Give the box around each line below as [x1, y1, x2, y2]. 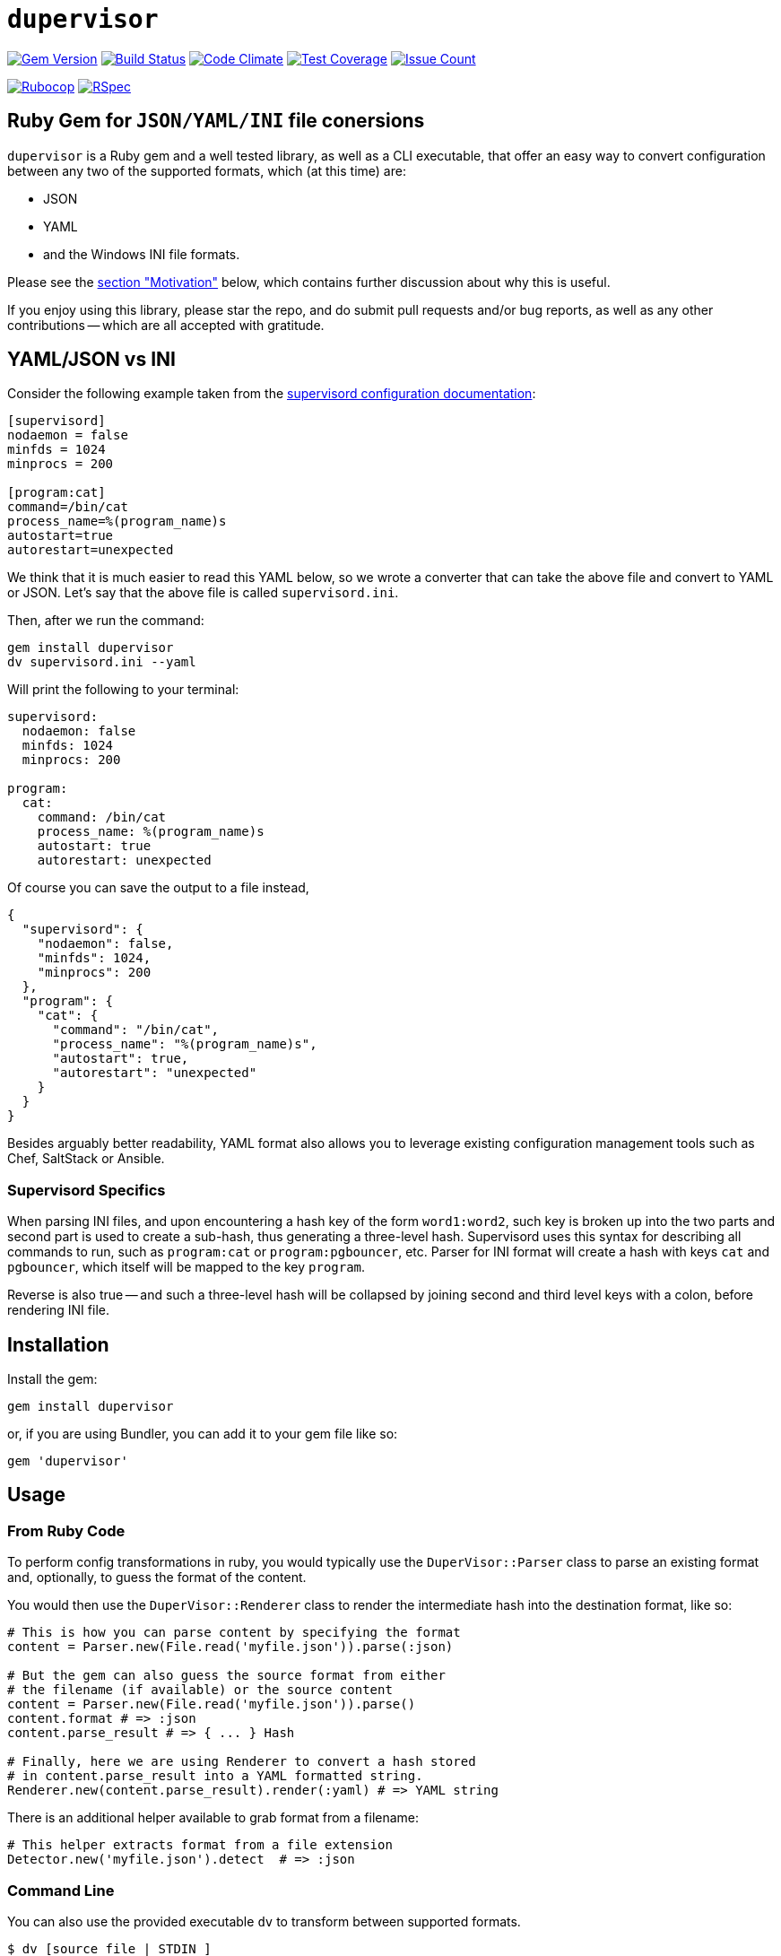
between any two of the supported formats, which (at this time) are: [7, 162, 406, 178]
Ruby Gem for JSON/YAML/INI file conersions [7, 109, 425, 133]
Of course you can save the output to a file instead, [7, 880, 309, 896]
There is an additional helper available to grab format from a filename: [7, 1810, 420, 1826]
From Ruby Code [7, 1521, 126, 1540]
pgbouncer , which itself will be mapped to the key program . [7, 1259, 366, 1275]
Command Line [7, 1881, 115, 1899]
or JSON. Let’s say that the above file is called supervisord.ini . [7, 585, 399, 601]
